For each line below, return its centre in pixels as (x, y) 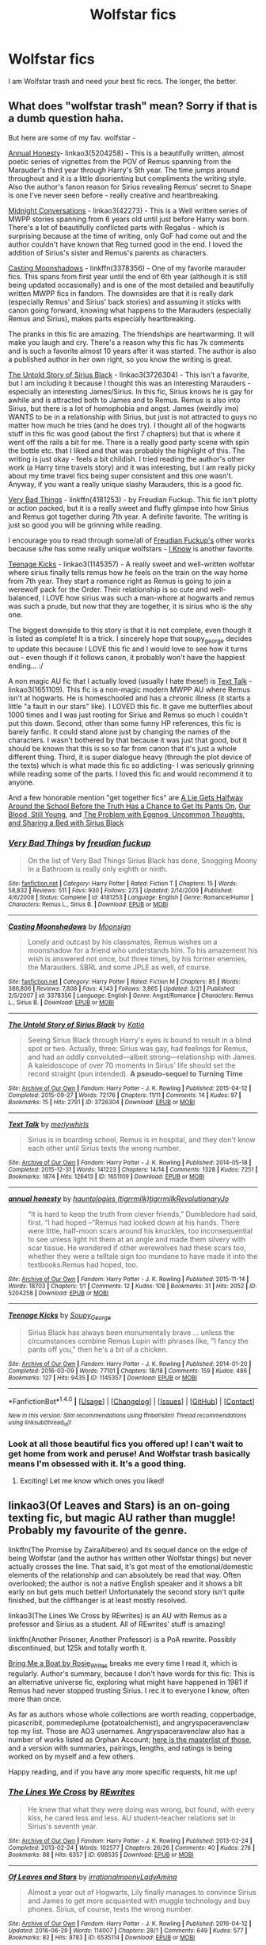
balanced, (25, 597)
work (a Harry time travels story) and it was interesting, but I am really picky (132, 467)
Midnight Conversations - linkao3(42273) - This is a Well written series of (128, 210)
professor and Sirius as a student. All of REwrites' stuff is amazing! (117, 1624)
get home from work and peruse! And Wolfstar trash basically (129, 1453)
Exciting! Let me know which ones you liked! (92, 1480)
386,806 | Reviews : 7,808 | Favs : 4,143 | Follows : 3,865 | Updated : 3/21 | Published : (122, 988)
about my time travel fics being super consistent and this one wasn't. (121, 476)
